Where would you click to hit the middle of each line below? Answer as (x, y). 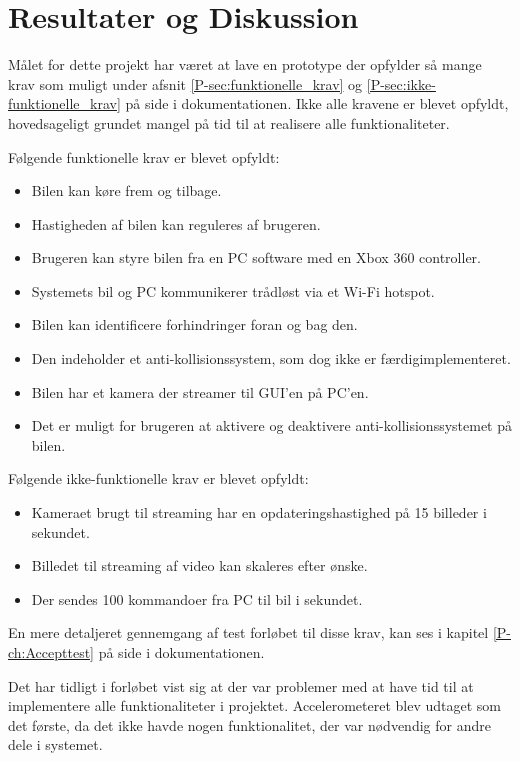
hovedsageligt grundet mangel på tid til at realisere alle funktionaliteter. (229, 122)
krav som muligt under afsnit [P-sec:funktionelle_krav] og (185, 83)
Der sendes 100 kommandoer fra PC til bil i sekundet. (197, 598)
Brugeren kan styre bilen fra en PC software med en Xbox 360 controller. (256, 257)
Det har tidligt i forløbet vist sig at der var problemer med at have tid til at (241, 685)
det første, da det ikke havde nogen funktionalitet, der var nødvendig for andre (249, 724)
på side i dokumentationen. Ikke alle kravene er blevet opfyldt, (317, 103)
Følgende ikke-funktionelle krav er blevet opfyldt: (158, 478)
